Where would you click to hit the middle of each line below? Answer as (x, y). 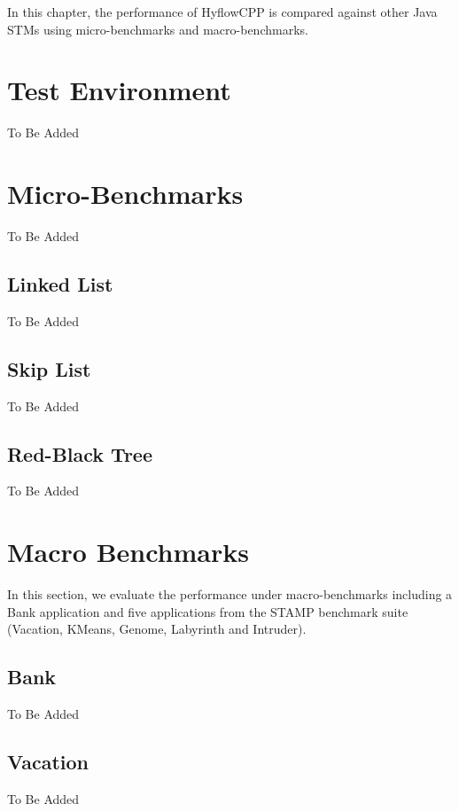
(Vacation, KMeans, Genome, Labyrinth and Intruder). (157, 629)
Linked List (60, 284)
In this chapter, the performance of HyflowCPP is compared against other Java (222, 12)
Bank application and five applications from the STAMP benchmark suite (208, 611)
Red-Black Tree (80, 453)
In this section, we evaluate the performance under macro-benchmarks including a (230, 594)
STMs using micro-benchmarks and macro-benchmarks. (158, 29)
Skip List (49, 368)
